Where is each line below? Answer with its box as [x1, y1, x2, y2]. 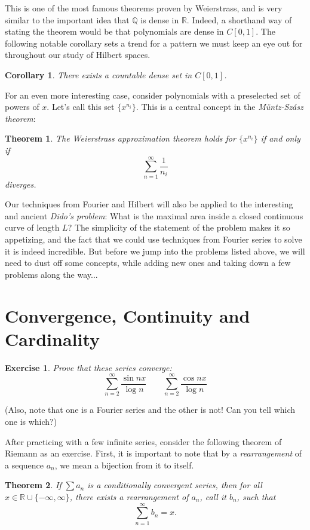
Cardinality [5, 326, 100, 351]
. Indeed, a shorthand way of [186, 13, 292, 26]
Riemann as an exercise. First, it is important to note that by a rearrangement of [5, 447, 302, 459]
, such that [237, 491, 276, 503]
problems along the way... [5, 268, 98, 280]
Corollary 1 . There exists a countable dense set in [5, 68, 192, 81]
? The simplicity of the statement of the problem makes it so [67, 221, 290, 234]
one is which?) [5, 415, 57, 428]
